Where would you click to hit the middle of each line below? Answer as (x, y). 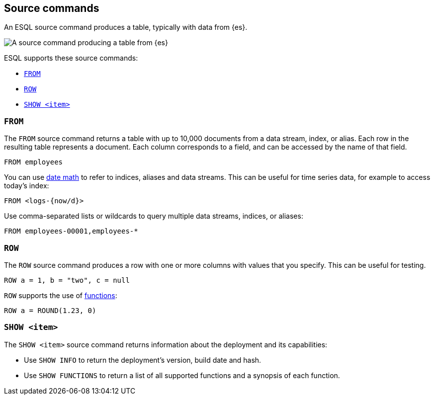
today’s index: (27, 186)
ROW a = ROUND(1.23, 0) (50, 310)
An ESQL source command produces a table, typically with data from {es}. (126, 27)
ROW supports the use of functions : (61, 295)
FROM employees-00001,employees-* (71, 231)
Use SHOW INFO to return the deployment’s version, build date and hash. (143, 360)
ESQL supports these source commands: (71, 58)
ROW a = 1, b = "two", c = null (67, 280)
